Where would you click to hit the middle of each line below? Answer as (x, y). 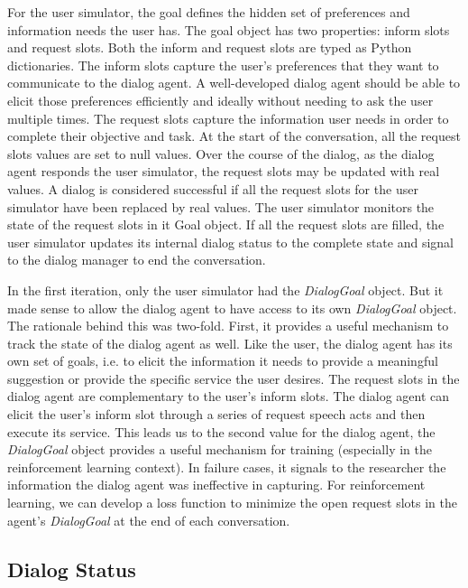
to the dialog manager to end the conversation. (137, 260)
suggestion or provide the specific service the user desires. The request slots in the (234, 378)
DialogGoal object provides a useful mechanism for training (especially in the (220, 449)
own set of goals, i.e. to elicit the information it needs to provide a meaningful (223, 361)
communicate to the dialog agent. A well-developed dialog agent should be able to (234, 83)
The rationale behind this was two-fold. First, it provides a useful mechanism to (228, 326)
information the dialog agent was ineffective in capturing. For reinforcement (216, 485)
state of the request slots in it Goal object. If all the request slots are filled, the (226, 224)
